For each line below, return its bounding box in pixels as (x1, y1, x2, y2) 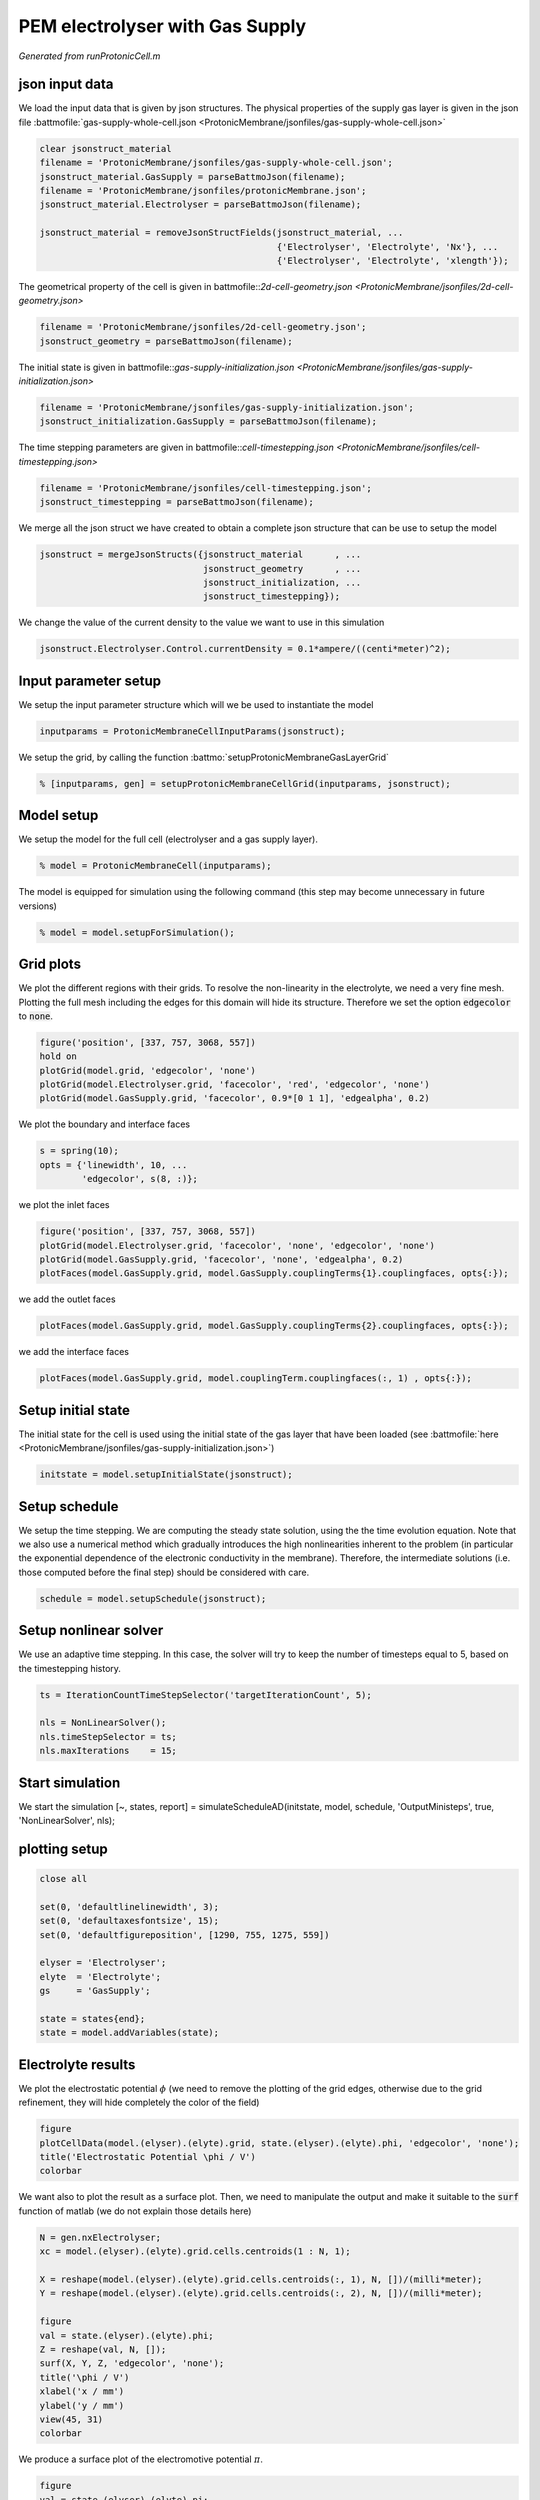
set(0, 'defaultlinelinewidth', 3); (39, 1901, 220, 1912)
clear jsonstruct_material (39, 143, 172, 154)
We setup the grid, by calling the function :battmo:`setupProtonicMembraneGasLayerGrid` (18, 751, 389, 763)
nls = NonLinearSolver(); (39, 1717, 167, 1729)
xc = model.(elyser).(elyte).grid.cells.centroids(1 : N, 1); (39, 2246, 351, 2257)
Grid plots (18, 956, 82, 973)
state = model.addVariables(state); (39, 2027, 220, 2039)
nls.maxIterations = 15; (39, 1745, 177, 1757)
